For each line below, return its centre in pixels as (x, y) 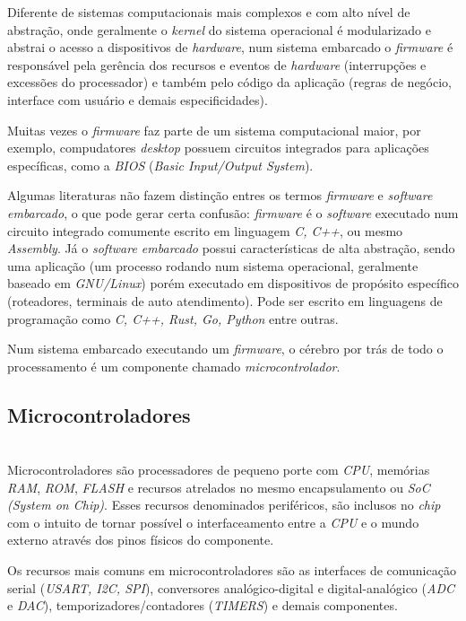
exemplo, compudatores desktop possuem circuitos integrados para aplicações (218, 148)
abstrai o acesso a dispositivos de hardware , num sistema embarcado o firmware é (230, 47)
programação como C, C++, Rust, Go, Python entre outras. (173, 318)
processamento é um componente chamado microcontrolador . (174, 366)
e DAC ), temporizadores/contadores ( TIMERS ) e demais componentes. (203, 605)
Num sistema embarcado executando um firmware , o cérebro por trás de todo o (225, 349)
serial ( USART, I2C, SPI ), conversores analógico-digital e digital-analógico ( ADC (231, 587)
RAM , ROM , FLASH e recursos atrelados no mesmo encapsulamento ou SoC (219, 487)
